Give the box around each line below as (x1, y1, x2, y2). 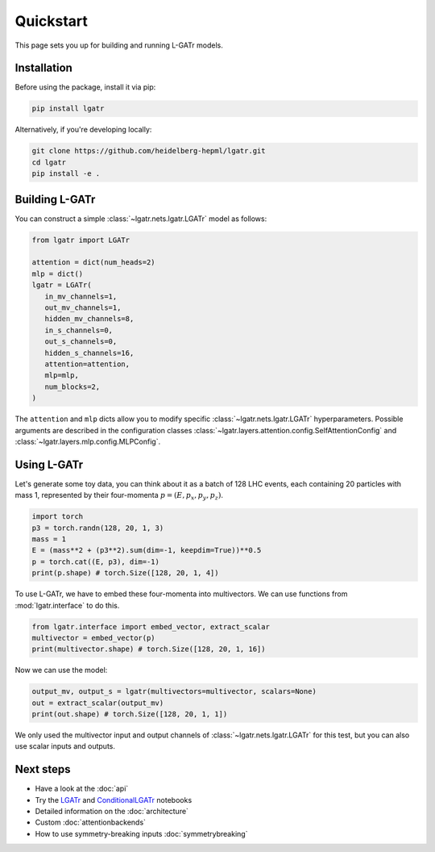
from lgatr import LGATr (31, 235, 130, 244)
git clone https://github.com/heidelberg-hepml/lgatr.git (31, 146, 266, 156)
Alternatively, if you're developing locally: (14, 125, 152, 135)
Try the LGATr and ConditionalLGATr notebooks (35, 795, 193, 804)
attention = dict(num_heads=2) (31, 258, 156, 267)
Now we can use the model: (14, 666, 108, 675)
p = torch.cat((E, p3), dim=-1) (31, 557, 160, 566)
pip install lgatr (31, 104, 105, 113)
